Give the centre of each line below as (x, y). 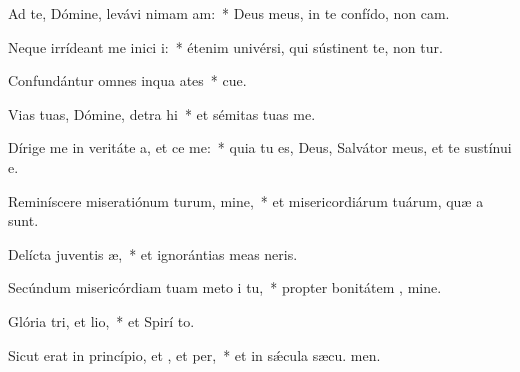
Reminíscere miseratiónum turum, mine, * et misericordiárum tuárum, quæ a (246, 200)
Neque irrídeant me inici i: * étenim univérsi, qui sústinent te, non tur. (225, 46)
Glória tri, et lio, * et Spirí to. (101, 320)
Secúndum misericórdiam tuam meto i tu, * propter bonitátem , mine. (225, 287)
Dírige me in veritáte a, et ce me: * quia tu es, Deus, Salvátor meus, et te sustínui (260, 147)
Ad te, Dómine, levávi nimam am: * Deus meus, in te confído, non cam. (229, 13)
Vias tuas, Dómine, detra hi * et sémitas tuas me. (162, 113)
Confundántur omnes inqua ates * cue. (127, 80)
